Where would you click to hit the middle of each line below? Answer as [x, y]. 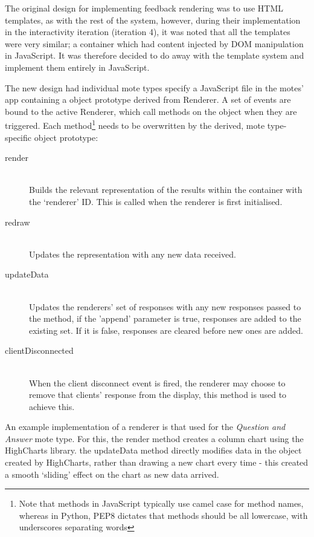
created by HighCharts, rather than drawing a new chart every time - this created [157, 462]
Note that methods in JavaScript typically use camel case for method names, [161, 503]
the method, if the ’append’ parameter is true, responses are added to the [165, 318]
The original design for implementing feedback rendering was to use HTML [144, 8]
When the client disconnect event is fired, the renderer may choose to [157, 382]
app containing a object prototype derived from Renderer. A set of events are [148, 99]
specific [18, 137]
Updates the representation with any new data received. [133, 254]
